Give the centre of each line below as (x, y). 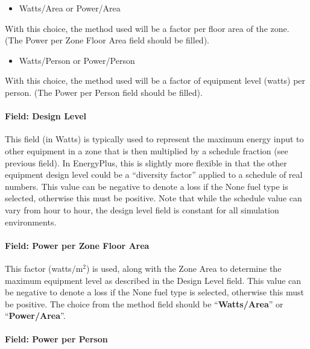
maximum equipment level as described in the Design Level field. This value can (153, 280)
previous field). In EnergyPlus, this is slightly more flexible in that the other (146, 162)
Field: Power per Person (56, 339)
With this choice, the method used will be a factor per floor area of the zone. (147, 28)
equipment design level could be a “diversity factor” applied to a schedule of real (154, 174)
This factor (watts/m (44, 268)
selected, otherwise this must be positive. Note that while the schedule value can (153, 198)
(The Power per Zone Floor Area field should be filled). (107, 40)
